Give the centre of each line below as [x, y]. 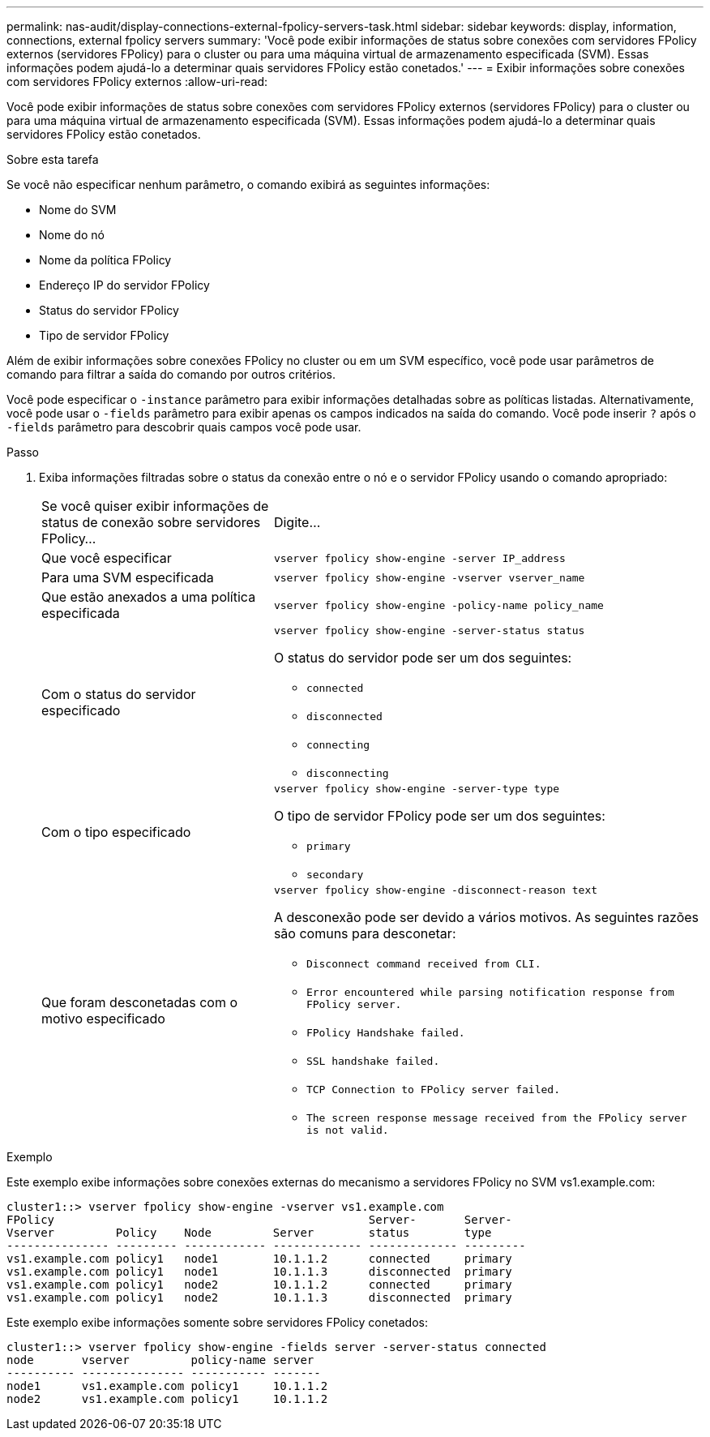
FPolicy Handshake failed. [385, 1033]
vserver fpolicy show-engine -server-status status [429, 631]
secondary [335, 875]
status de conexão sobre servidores [151, 522]
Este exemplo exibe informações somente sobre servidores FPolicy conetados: [217, 1322]
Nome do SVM [78, 210]
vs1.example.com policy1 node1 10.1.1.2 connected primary [259, 1259]
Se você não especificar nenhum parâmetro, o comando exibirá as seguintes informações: [248, 184]
